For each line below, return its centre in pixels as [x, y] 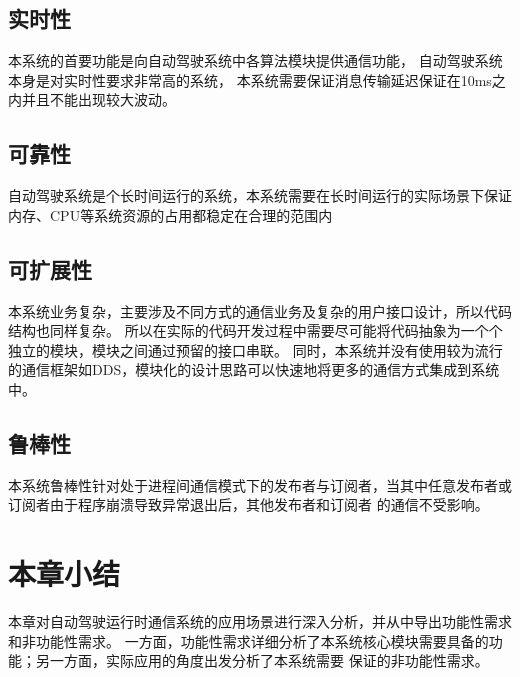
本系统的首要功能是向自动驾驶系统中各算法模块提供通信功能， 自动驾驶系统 [255, 60]
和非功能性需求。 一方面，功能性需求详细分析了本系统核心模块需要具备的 [248, 640]
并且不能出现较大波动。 [98, 99]
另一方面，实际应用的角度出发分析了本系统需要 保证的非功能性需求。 [262, 660]
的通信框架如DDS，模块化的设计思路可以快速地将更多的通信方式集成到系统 [254, 369]
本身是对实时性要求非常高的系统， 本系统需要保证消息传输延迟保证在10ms [250, 79]
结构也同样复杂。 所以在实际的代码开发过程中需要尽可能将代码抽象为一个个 [255, 330]
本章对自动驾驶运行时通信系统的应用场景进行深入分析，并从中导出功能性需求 [260, 621]
